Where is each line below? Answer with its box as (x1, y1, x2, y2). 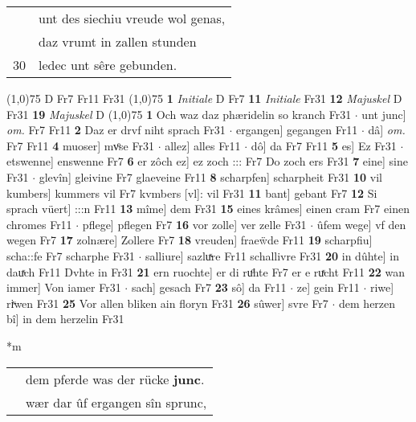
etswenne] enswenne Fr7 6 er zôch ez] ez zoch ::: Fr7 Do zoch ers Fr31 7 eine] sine (6, 153, 408, 170)
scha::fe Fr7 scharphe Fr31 (6, 247, 135, 264)
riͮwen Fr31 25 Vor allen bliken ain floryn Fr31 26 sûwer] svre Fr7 (6, 294, 328, 311)
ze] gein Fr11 (296, 279, 360, 296)
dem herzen (339, 294, 396, 311)
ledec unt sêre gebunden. (39, 55, 177, 74)
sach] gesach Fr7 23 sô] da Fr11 (131, 279, 287, 296)
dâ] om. (368, 121, 406, 138)
